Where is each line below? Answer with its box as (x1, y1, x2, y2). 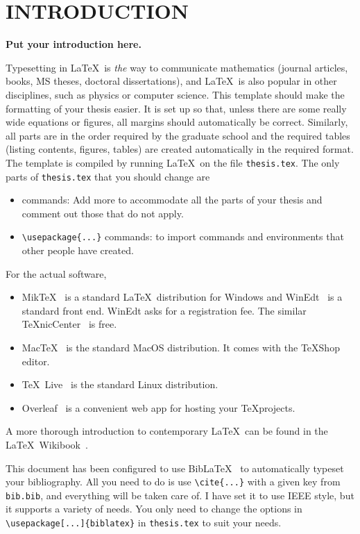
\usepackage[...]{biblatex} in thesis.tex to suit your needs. (6, 515, 282, 530)
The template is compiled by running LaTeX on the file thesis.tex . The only (6, 155, 340, 169)
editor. (22, 353, 50, 368)
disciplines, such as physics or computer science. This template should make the (6, 87, 345, 101)
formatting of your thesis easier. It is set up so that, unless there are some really (6, 101, 347, 115)
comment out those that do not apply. (22, 206, 184, 220)
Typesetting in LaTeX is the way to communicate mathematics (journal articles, (6, 60, 348, 74)
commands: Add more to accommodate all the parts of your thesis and (22, 192, 323, 207)
